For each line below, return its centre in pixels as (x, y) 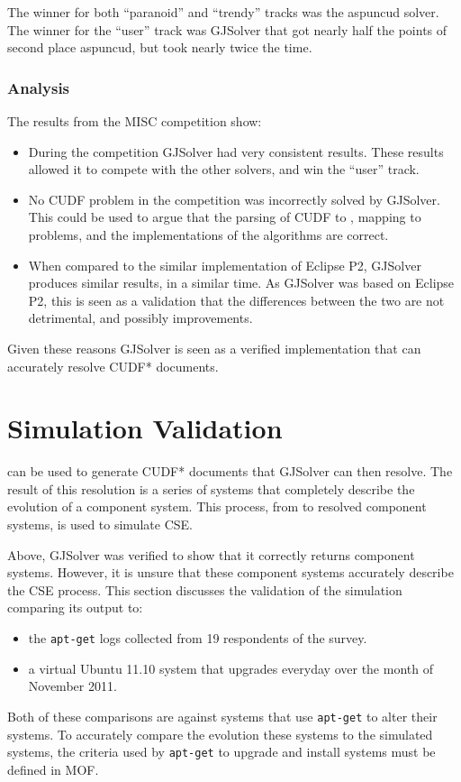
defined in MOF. (53, 769)
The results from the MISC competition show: (135, 121)
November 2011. (72, 686)
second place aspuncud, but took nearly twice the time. (160, 47)
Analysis (39, 87)
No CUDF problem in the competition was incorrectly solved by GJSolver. (234, 199)
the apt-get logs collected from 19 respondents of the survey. (198, 638)
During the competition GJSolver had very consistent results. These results (236, 151)
